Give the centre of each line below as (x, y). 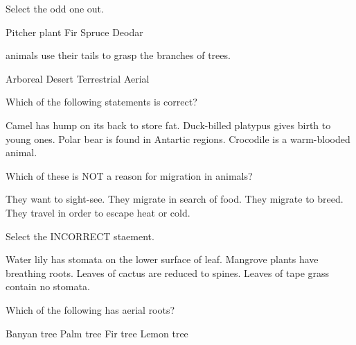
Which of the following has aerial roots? (90, 309)
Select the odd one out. (55, 8)
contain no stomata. (48, 286)
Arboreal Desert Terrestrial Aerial (78, 78)
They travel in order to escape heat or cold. (98, 212)
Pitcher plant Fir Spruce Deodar (74, 32)
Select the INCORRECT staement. (80, 236)
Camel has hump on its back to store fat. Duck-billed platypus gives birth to (168, 125)
